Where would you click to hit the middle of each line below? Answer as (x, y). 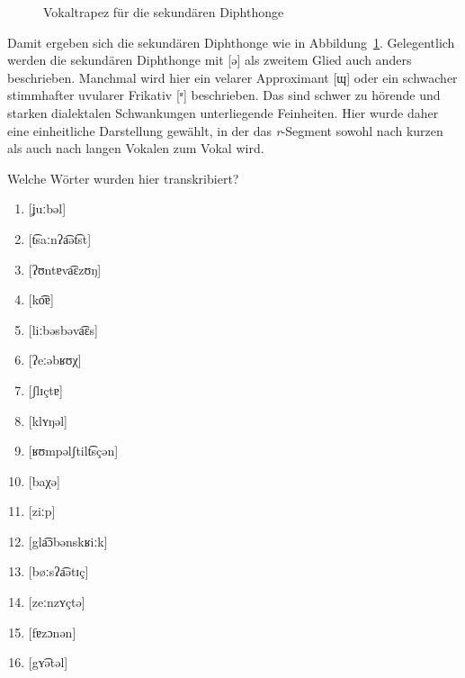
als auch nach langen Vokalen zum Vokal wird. (136, 148)
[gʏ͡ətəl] (48, 662)
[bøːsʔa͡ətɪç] (58, 571)
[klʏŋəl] (48, 420)
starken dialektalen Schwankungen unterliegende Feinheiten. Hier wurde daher (223, 112)
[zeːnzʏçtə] (57, 602)
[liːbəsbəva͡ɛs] (63, 329)
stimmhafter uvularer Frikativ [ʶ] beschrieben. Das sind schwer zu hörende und (224, 95)
